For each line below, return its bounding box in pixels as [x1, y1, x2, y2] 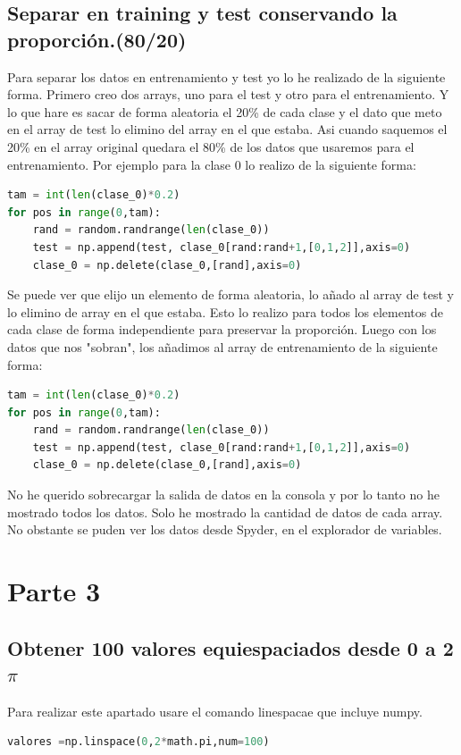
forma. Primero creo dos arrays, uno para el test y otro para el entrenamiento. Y [7, 85, 449, 104]
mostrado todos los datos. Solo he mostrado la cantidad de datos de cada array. [7, 502, 443, 521]
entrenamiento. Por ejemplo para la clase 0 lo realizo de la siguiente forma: [7, 155, 416, 173]
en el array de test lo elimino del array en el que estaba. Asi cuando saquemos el [7, 120, 448, 138]
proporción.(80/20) [7, 25, 187, 53]
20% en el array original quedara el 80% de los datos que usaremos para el [7, 137, 415, 155]
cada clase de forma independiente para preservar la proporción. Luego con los [7, 320, 437, 339]
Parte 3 [7, 573, 101, 609]
